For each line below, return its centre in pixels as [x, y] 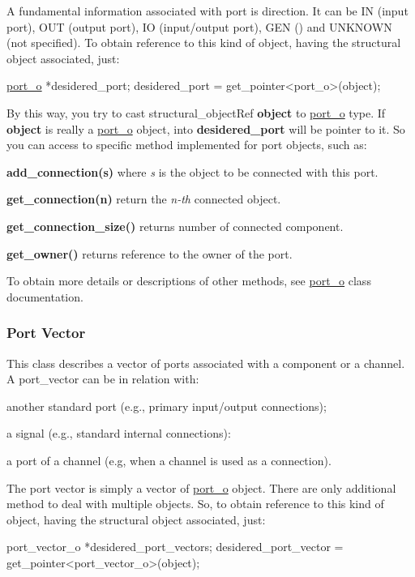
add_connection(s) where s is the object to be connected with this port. [193, 171]
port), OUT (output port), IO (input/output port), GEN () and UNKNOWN [199, 26]
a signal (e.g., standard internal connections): [119, 433]
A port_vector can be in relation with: [103, 379]
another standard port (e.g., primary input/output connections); [167, 406]
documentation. [45, 296]
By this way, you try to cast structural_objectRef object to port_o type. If [196, 112]
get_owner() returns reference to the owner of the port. [150, 253]
